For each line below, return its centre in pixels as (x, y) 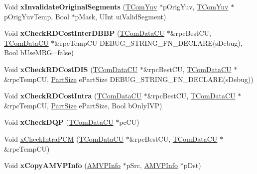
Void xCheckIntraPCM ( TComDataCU (64, 138)
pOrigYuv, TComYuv (195, 6)
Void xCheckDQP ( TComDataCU (59, 122)
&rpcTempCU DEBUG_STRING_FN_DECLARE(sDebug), (148, 43)
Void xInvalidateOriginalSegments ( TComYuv (81, 6)
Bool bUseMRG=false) (39, 52)
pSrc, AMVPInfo (152, 165)
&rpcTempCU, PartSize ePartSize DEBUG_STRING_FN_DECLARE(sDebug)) (129, 79)
